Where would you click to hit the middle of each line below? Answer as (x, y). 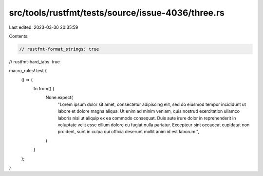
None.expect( (59, 98)
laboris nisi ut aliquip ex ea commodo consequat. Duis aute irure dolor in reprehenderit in (147, 118)
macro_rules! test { (28, 71)
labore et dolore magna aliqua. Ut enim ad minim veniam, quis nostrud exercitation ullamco (149, 111)
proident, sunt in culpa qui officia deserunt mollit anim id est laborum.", (129, 132)
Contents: (19, 36)
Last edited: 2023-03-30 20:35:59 (44, 27)
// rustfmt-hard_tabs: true (35, 61)
